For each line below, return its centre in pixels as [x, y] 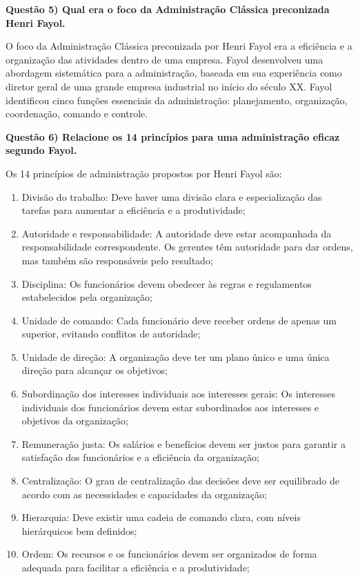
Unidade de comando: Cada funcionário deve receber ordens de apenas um [179, 320]
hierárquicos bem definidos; [79, 530]
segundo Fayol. [41, 150]
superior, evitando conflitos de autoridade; [111, 334]
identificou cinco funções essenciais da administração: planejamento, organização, [177, 100]
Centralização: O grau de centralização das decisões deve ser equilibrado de [180, 481]
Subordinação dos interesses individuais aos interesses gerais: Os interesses [179, 394]
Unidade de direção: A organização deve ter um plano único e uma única [176, 356]
